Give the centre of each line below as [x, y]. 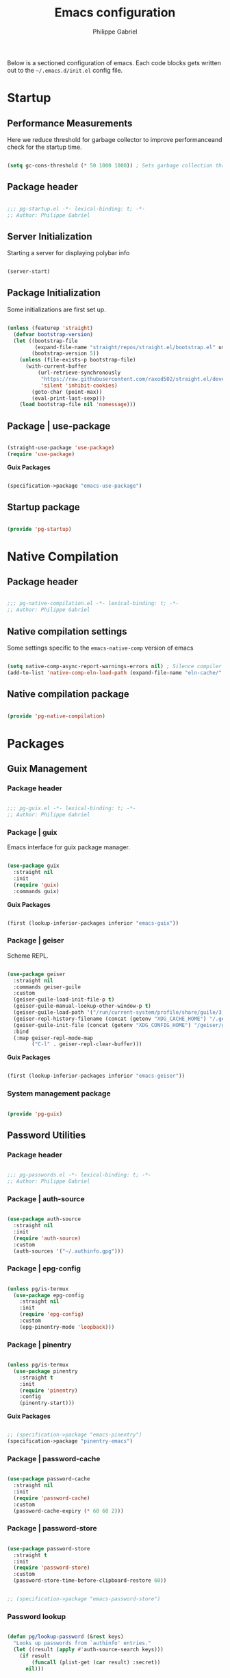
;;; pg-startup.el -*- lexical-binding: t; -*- [76, 209]
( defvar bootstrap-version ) [53, 334]
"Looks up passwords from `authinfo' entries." [82, 1643]
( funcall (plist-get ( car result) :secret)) [96, 1662]
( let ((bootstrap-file [46, 341]
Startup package [43, 507]
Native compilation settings [67, 631]
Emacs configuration [115, 13]
